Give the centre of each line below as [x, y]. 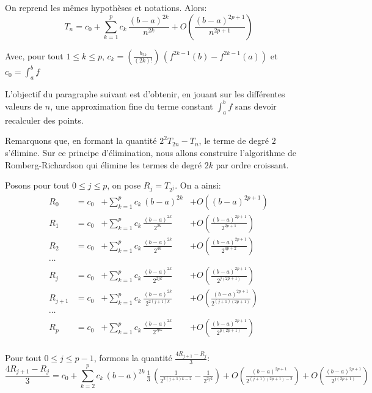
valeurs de [24, 106]
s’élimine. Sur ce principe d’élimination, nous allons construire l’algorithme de [151, 152]
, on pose [124, 185]
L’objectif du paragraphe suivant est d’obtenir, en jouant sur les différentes [145, 93]
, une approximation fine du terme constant [132, 106]
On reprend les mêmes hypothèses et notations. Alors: [106, 7]
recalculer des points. [44, 120]
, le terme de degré [234, 140]
